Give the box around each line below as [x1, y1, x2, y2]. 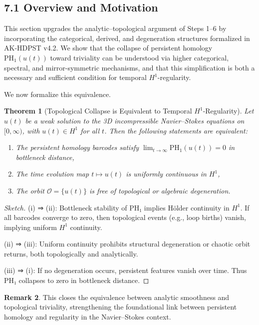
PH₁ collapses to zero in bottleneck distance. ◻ [4, 275, 149, 285]
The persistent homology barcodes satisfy [15, 142, 139, 152]
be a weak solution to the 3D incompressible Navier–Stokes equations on [25, 115, 245, 125]
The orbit [15, 185, 44, 195]
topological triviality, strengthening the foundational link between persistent [4, 301, 237, 312]
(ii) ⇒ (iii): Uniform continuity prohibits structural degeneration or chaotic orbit [4, 238, 251, 249]
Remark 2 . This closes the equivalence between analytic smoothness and [4, 291, 230, 302]
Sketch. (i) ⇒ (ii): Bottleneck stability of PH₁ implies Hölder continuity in [4, 202, 230, 212]
